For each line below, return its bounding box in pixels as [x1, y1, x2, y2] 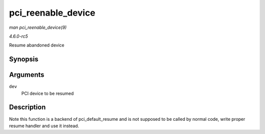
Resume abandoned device [9, 42, 65, 48]
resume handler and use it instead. [9, 123, 79, 129]
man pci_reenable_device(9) [9, 24, 67, 30]
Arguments [9, 71, 45, 79]
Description [9, 103, 46, 112]
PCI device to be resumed [21, 90, 74, 96]
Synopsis [9, 55, 39, 64]
